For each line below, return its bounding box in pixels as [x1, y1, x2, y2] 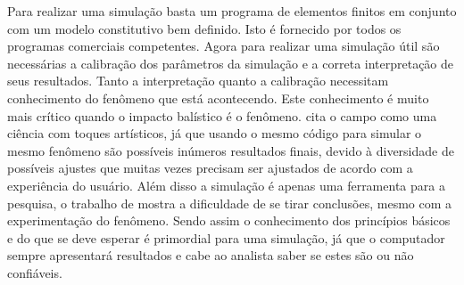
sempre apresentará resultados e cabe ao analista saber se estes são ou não [7, 246, 414, 265]
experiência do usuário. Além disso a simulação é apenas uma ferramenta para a [7, 175, 445, 194]
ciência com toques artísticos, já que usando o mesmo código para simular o [7, 124, 422, 142]
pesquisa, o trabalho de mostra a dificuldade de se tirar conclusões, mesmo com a [7, 193, 452, 212]
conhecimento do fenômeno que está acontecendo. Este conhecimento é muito [7, 88, 429, 107]
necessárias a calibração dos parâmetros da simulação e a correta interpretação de [7, 53, 454, 72]
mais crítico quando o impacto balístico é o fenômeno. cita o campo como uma [7, 106, 437, 125]
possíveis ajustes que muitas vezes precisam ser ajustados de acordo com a [7, 159, 413, 177]
